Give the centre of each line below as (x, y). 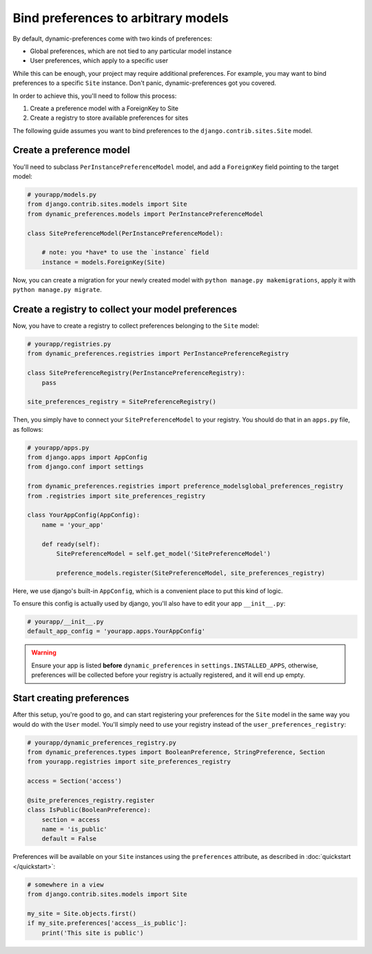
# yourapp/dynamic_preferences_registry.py (102, 743)
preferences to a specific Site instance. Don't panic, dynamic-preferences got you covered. (145, 83)
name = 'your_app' (73, 525)
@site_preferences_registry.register (91, 800)
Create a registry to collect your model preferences (125, 309)
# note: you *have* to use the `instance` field (125, 252)
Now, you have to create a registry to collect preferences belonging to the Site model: (136, 325)
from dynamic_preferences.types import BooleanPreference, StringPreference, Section (176, 752)
